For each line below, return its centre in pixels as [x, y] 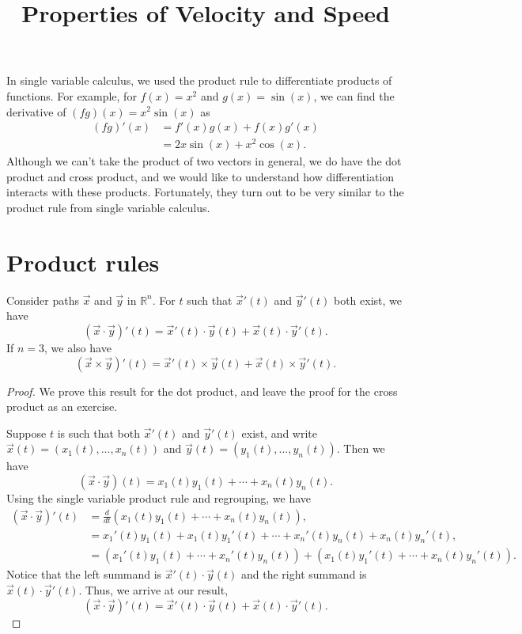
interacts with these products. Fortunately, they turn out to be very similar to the [205, 192]
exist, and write [280, 433]
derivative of [36, 111]
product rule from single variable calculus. [108, 208]
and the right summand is [304, 574]
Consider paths [43, 300]
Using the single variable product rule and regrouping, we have [159, 497]
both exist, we [368, 300]
